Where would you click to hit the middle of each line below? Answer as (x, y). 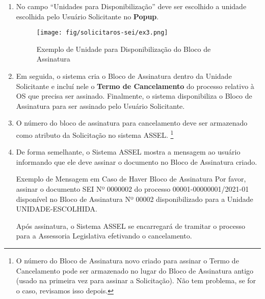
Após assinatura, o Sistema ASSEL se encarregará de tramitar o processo (130, 226)
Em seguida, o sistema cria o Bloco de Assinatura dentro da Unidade (124, 76)
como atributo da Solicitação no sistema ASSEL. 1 (95, 134)
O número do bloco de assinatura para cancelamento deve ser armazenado (132, 123)
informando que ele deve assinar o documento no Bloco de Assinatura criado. (137, 161)
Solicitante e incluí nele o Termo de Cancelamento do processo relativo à (135, 86)
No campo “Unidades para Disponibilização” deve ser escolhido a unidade (131, 6)
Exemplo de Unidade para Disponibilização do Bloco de (124, 49)
